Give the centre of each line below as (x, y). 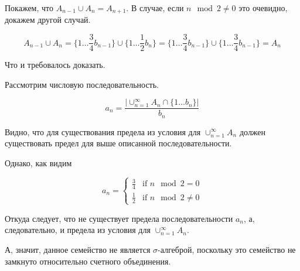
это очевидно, (263, 8)
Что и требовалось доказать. (55, 65)
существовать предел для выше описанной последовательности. (118, 143)
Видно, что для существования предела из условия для (103, 131)
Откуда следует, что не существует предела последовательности (119, 218)
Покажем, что (29, 8)
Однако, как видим (38, 163)
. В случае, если (155, 8)
